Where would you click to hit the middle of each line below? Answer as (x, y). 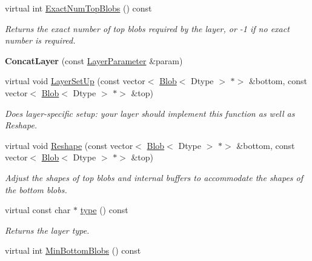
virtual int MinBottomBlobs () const (73, 250)
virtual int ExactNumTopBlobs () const (78, 8)
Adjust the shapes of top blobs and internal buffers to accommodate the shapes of (154, 177)
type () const (104, 210)
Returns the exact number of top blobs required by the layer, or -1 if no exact (147, 28)
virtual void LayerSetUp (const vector (75, 81)
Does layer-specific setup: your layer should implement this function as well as (150, 113)
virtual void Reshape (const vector (69, 145)
